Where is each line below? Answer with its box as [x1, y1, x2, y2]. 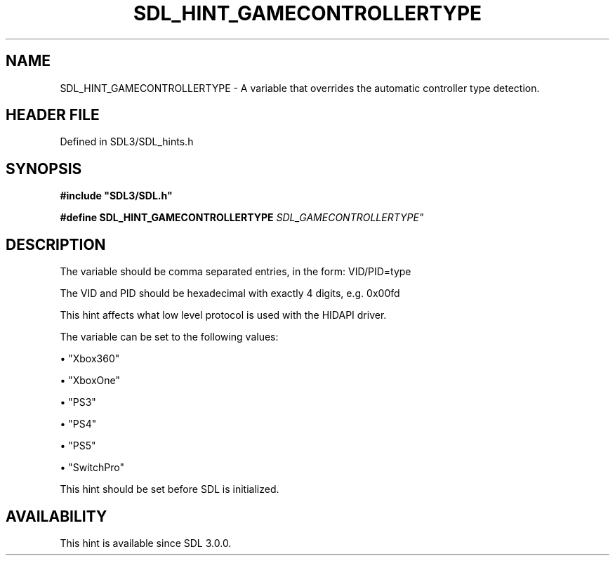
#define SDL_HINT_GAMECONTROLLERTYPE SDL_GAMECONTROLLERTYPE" [60, 211, 424, 224]
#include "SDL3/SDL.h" [60, 190, 173, 202]
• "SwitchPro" [60, 461, 124, 474]
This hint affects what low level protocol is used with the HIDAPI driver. [60, 309, 387, 322]
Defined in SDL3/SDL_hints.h [60, 136, 194, 148]
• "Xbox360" [60, 352, 120, 365]
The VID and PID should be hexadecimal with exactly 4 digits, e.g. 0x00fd [60, 287, 400, 300]
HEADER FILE [6, 106, 100, 124]
